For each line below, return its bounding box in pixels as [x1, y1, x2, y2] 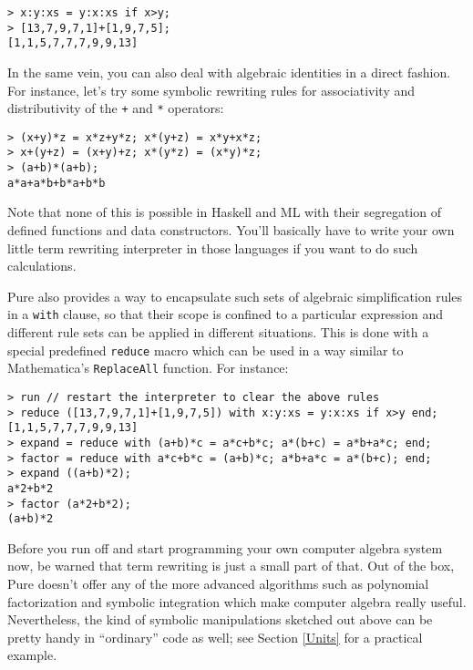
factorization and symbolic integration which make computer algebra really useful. [7, 592, 467, 611]
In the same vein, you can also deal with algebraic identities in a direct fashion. [7, 62, 451, 81]
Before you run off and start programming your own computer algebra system [7, 538, 443, 557]
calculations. [7, 256, 77, 275]
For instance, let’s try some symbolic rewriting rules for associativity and [7, 80, 416, 99]
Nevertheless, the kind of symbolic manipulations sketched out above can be [7, 610, 433, 629]
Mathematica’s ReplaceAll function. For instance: [7, 358, 289, 377]
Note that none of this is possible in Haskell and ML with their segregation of [7, 202, 441, 222]
